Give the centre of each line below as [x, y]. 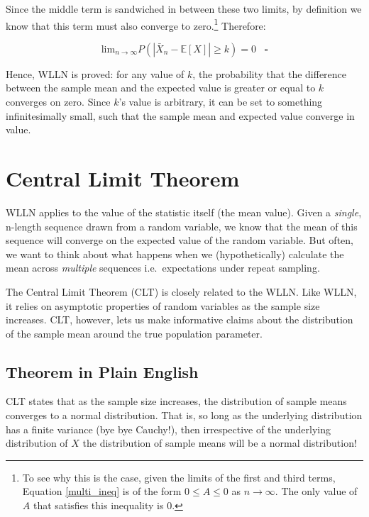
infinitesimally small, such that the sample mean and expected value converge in [180, 115]
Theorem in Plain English [102, 371]
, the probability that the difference [270, 73]
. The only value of [316, 491]
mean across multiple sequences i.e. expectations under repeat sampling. [163, 268]
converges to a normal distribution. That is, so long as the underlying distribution [184, 415]
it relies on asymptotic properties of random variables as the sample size [163, 305]
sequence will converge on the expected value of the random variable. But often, [180, 240]
